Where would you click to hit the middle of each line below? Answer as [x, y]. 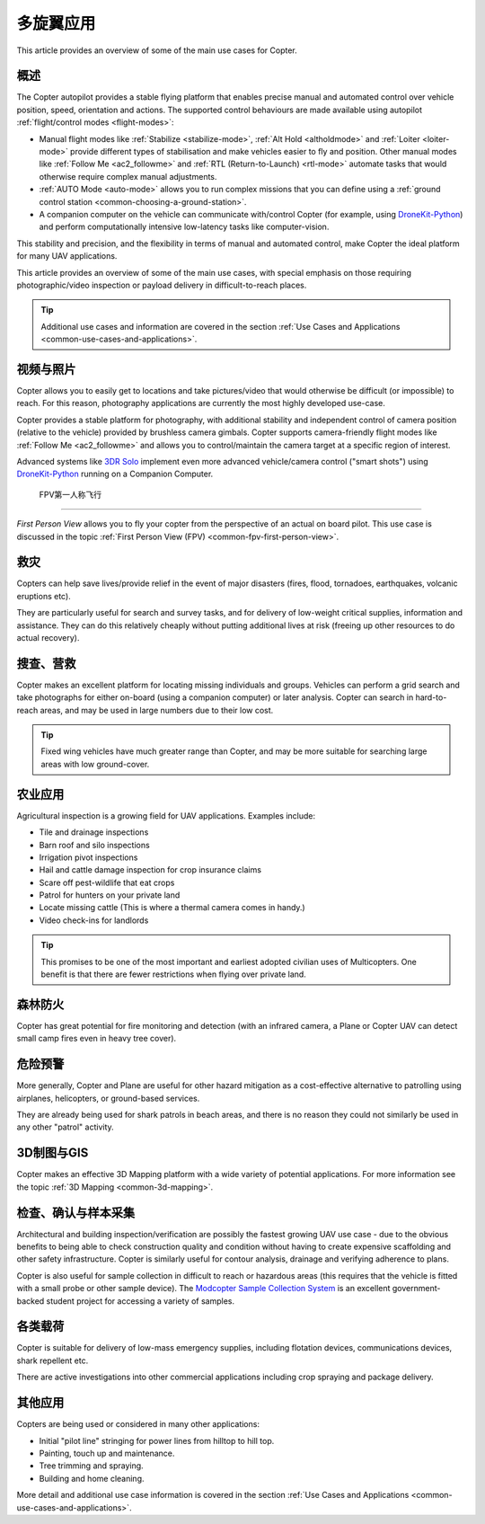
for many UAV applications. [67, 256]
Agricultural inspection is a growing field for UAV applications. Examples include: [166, 815]
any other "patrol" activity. [65, 1127]
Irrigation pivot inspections [88, 857]
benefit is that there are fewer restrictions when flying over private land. [174, 974]
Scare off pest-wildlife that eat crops [107, 882]
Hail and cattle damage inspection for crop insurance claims [150, 870]
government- [416, 1289]
